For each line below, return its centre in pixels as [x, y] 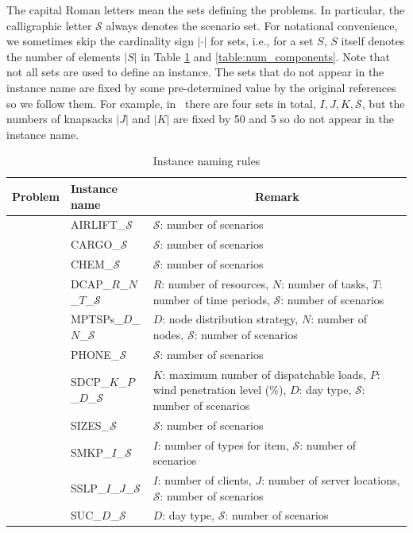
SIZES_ [90, 425]
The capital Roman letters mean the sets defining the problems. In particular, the [206, 10]
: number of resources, [215, 283]
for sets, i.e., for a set [262, 41]
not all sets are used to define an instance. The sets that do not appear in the [195, 72]
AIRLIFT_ [98, 224]
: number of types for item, [223, 444]
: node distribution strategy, [230, 319]
